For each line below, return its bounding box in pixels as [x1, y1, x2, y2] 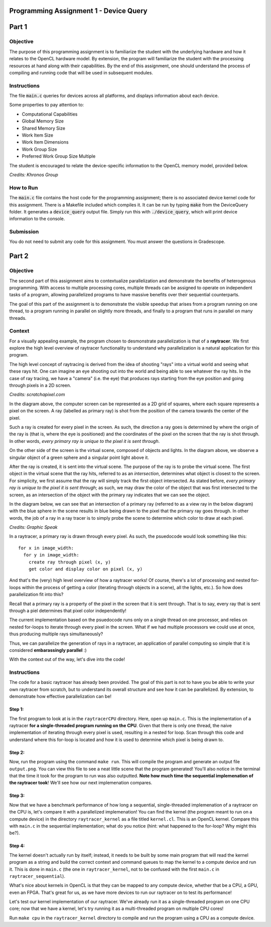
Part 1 [9, 23, 28, 31]
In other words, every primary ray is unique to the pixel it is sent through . [9, 438, 160, 444]
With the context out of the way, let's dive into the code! [9, 656, 125, 662]
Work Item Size [22, 132, 54, 138]
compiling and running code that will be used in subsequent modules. [9, 69, 153, 75]
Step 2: [9, 749, 25, 755]
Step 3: [9, 792, 25, 798]
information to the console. [9, 216, 65, 222]
